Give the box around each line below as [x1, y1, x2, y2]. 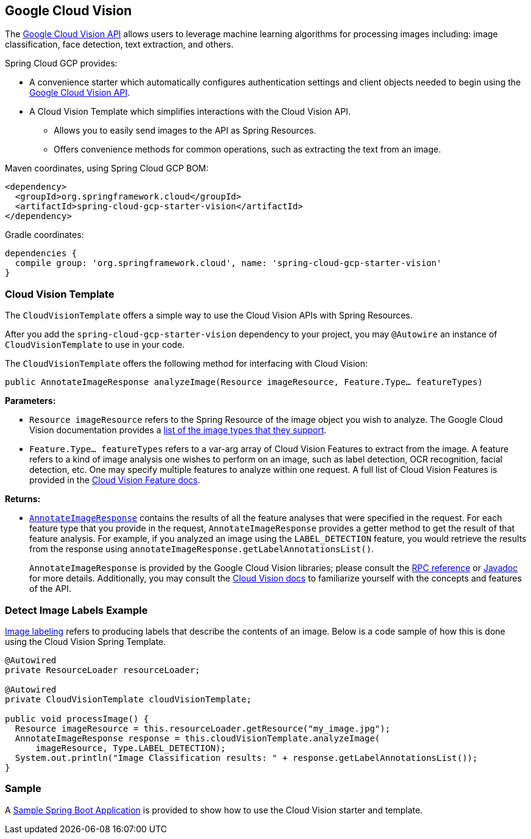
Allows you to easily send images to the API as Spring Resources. [54, 125, 316, 136]
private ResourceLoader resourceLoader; [5, 664, 201, 675]
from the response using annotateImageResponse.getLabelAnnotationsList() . [29, 544, 374, 555]
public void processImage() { [5, 713, 149, 724]
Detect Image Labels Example [5, 603, 148, 616]
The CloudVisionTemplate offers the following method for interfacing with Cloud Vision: [5, 358, 368, 369]
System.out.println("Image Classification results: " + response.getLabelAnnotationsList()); [15, 752, 478, 763]
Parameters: [5, 395, 56, 406]
